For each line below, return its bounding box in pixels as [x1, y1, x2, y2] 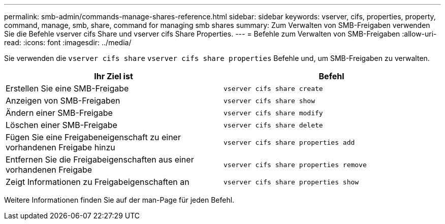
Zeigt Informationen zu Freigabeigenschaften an [6, 177, 189, 187]
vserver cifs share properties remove [224, 161, 367, 169]
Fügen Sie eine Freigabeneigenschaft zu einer [6, 132, 181, 142]
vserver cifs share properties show [224, 178, 359, 186]
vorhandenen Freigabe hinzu [6, 142, 115, 152]
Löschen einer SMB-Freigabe [6, 120, 117, 130]
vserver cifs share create [224, 84, 323, 92]
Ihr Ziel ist [94, 71, 133, 81]
